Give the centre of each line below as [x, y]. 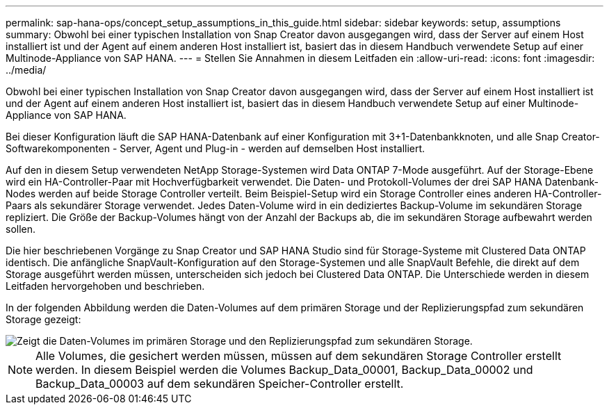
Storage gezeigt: [43, 319]
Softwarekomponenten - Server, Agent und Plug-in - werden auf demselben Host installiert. [216, 148]
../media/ [26, 70]
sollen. [21, 229]
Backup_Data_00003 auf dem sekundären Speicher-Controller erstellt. [220, 384]
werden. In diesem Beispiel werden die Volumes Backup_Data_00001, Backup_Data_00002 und [284, 370]
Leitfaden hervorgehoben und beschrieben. [105, 286]
